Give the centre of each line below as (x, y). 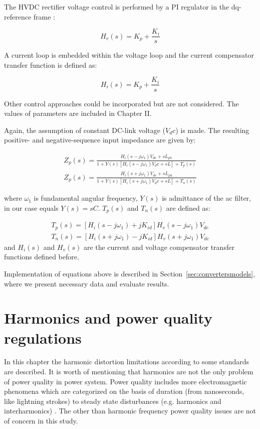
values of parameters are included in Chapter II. (78, 113)
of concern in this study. (41, 421)
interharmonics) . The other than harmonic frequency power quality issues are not (130, 411)
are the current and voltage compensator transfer (159, 247)
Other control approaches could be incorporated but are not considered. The (121, 103)
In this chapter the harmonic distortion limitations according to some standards (127, 362)
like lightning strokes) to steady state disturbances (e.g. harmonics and (113, 401)
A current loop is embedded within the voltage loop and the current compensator (129, 55)
